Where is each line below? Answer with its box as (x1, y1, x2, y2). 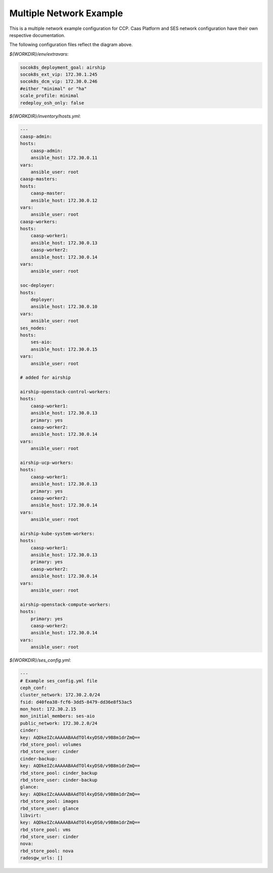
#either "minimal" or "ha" (20, 86, 87, 91)
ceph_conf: (20, 685, 47, 691)
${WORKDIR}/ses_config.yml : (9, 657, 71, 663)
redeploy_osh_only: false (20, 100, 84, 106)
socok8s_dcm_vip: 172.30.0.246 (20, 79, 98, 85)
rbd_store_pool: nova (20, 848, 74, 854)
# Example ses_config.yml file (20, 678, 98, 684)
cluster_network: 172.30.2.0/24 (20, 692, 101, 698)
